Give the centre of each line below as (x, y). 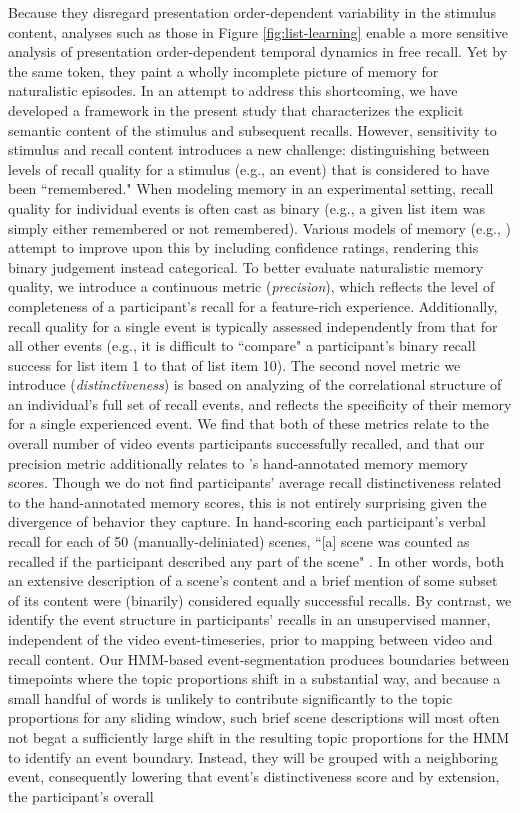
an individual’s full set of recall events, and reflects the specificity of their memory (260, 403)
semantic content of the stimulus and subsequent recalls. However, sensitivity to (252, 129)
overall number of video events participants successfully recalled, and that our (246, 443)
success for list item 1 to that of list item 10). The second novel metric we (234, 364)
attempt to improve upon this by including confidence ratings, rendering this (243, 247)
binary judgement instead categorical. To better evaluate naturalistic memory (246, 266)
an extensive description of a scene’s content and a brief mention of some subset (253, 580)
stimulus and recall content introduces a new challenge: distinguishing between (249, 149)
